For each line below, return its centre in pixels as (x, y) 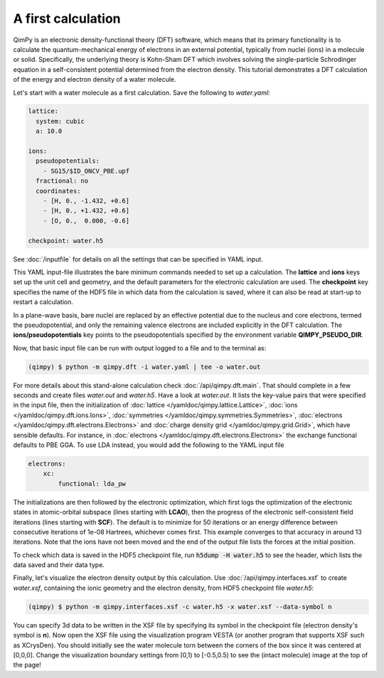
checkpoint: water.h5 (66, 241)
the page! (27, 665)
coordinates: (58, 191)
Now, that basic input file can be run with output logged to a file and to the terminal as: (140, 348)
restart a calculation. (43, 302)
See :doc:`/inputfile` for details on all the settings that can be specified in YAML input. (138, 259)
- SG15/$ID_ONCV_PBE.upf (86, 171)
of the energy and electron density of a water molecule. (95, 80)
